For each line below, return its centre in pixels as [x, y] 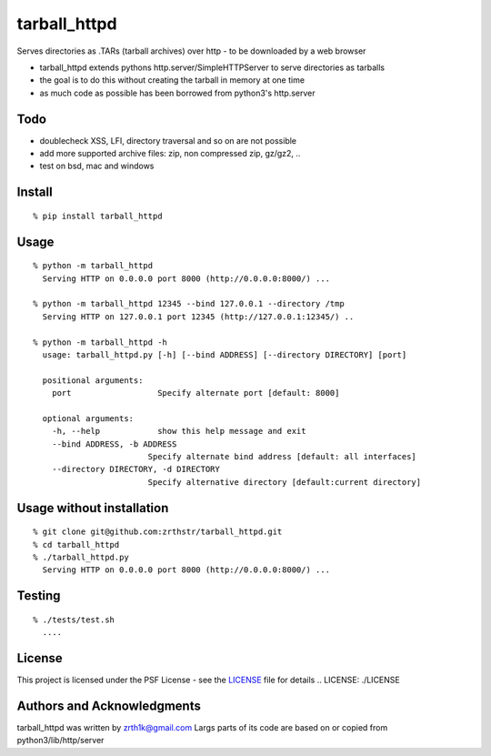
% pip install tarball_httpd [98, 216]
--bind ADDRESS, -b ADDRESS [114, 444]
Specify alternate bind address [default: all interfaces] [282, 457]
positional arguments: [93, 380]
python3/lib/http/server [60, 741]
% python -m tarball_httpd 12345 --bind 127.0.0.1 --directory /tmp [189, 304]
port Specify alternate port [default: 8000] [195, 393]
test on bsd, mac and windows [97, 166]
